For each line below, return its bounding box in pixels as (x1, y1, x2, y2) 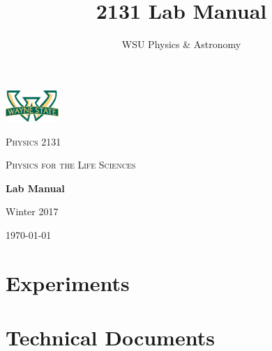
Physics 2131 (6, 134, 61, 148)
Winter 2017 (6, 204, 59, 219)
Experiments (6, 268, 130, 297)
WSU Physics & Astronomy (121, 37, 241, 52)
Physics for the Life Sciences (6, 157, 136, 172)
